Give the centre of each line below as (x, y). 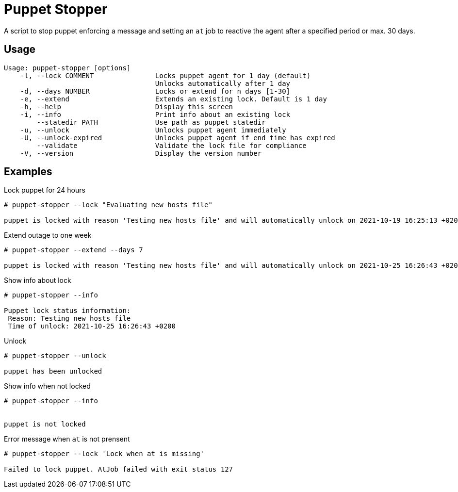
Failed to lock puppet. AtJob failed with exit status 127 (119, 469)
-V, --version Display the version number (141, 153)
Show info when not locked (47, 386)
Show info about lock (38, 280)
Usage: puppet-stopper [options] (67, 68)
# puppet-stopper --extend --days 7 (74, 250)
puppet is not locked (45, 424)
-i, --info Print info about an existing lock (155, 114)
